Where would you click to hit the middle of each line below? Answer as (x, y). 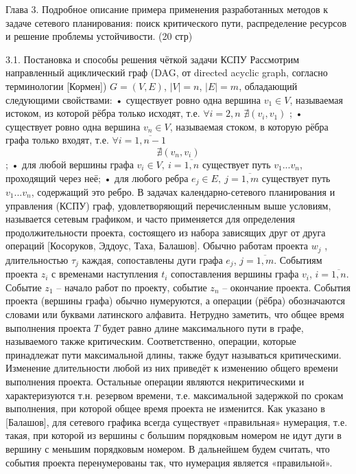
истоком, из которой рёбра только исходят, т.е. (103, 113)
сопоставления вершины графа (235, 274)
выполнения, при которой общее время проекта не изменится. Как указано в (165, 408)
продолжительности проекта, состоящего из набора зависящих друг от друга (166, 232)
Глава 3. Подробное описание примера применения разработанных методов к (167, 9)
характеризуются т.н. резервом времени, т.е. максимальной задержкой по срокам (175, 395)
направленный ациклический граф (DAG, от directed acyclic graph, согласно (167, 72)
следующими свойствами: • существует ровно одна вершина (133, 99)
